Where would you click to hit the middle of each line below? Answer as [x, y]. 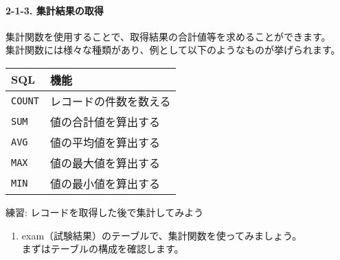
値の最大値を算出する [105, 163]
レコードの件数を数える [110, 101]
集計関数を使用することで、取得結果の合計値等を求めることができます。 [168, 36]
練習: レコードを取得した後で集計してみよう [105, 212]
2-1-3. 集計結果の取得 [55, 10]
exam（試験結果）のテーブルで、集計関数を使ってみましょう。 [162, 235]
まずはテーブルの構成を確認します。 [103, 249]
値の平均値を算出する [105, 142]
